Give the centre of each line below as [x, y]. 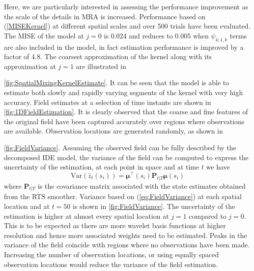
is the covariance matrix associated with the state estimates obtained [141, 186]
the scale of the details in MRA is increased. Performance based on [105, 16]
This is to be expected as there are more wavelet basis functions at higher [115, 225]
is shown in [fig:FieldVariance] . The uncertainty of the [154, 206]
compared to [208, 216]
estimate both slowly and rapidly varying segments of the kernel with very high [124, 92]
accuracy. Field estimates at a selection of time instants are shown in [108, 102]
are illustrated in [101, 66]
